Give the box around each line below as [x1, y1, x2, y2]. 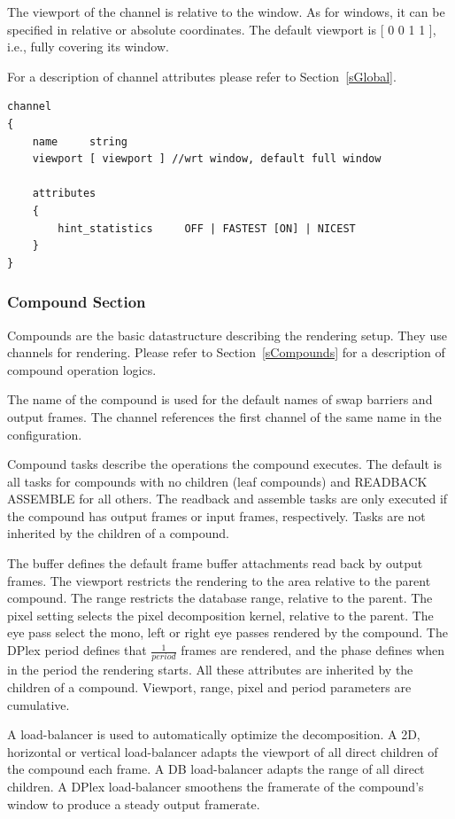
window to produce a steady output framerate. [7, 794, 260, 813]
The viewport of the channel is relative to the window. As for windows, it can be [7, 3, 445, 20]
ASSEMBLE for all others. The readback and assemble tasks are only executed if [7, 489, 448, 508]
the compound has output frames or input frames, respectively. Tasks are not [7, 506, 426, 525]
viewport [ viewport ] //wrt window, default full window [32, 152, 382, 166]
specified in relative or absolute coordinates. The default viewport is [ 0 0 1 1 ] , [7, 19, 436, 38]
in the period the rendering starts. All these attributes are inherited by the [7, 660, 413, 679]
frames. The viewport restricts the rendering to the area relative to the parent [7, 571, 431, 589]
